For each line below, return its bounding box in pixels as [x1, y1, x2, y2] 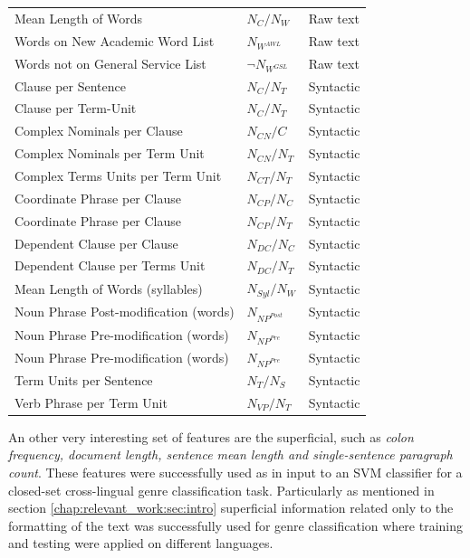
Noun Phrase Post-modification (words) [14, 302, 235, 321]
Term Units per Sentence [14, 370, 153, 389]
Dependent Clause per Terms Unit [14, 256, 206, 275]
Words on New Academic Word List [14, 31, 215, 50]
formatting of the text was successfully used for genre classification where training [8, 515, 463, 534]
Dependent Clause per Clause [14, 233, 178, 252]
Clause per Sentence [14, 76, 126, 95]
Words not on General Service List [14, 53, 206, 72]
